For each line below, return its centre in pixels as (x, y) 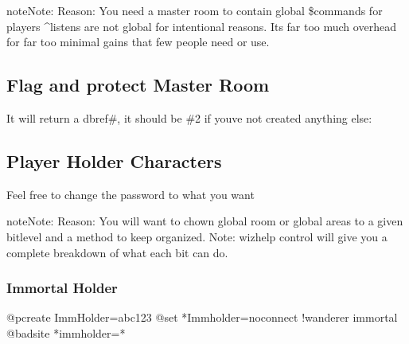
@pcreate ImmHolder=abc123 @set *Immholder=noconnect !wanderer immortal (202, 317)
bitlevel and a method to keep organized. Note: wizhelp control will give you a (197, 236)
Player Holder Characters (114, 160)
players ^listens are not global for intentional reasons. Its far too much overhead (201, 26)
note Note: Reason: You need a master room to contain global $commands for (195, 10)
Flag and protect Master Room (138, 85)
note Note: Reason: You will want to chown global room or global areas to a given (205, 221)
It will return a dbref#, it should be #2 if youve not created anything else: (189, 117)
